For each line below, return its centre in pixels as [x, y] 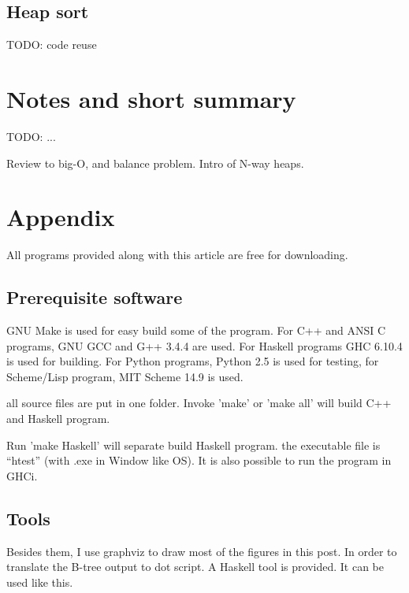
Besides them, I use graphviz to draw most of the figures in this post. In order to [202, 551]
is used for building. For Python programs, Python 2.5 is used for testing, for [193, 361]
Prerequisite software [95, 297]
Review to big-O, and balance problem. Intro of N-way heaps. [155, 163]
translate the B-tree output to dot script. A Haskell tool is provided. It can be [195, 567]
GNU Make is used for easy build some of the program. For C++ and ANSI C [196, 330]
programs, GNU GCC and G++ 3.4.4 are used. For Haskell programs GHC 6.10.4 [204, 345]
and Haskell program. [58, 418]
